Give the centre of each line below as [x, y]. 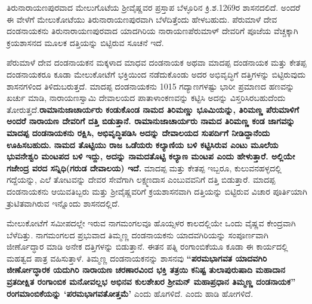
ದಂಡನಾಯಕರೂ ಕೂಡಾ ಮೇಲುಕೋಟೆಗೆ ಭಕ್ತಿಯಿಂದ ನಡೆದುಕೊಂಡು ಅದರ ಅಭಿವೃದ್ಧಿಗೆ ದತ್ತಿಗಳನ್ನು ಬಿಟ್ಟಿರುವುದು [156, 74]
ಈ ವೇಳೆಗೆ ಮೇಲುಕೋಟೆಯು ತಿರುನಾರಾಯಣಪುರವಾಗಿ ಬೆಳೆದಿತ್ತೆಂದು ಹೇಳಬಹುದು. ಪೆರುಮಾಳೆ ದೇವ [142, 19]
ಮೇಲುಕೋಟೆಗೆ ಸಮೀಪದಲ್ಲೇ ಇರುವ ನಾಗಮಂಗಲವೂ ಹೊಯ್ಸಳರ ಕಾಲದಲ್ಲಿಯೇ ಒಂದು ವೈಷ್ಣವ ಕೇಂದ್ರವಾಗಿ [151, 223]
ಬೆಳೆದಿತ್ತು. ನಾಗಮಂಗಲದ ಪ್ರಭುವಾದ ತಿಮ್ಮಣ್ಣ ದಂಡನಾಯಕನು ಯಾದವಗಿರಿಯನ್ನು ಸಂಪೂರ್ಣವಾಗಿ [138, 234]
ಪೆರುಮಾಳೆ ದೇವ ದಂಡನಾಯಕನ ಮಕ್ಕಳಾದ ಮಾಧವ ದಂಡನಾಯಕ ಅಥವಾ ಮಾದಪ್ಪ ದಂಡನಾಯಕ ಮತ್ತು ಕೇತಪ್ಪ [157, 62]
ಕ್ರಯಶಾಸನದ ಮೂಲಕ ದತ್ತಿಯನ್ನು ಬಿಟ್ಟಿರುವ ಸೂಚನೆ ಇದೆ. [85, 42]
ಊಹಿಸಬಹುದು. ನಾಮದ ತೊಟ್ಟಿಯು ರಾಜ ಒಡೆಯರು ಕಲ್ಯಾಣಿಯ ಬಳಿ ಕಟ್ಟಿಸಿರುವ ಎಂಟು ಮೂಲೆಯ [143, 144]
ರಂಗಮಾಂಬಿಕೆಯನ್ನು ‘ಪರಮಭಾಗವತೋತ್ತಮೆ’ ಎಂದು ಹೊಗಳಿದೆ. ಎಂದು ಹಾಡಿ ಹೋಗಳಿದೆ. [130, 293]
